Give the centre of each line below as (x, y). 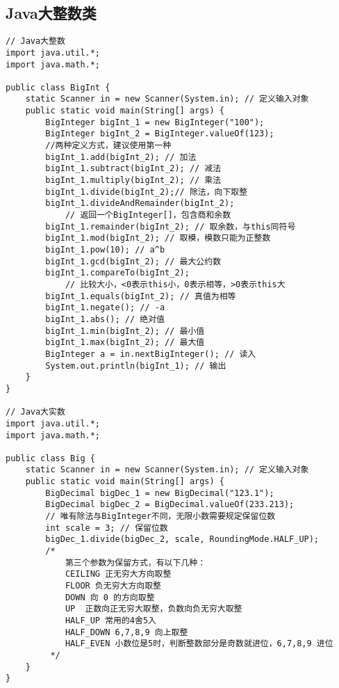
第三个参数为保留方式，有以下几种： (135, 562)
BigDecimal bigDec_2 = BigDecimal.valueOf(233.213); (170, 505)
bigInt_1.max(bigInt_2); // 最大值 (125, 343)
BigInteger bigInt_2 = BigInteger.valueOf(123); (160, 134)
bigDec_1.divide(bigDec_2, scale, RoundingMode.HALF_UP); (182, 539)
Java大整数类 (51, 13)
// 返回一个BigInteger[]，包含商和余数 (148, 215)
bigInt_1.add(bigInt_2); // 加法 (121, 157)
